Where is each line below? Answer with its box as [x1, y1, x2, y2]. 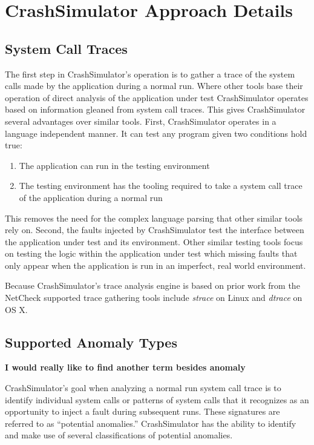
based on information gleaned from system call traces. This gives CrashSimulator [5, 103, 306, 116]
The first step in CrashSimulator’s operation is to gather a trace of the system [5, 67, 295, 80]
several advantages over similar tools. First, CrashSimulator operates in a [5, 114, 276, 127]
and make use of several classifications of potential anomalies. [5, 429, 233, 441]
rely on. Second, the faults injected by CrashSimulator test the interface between [5, 223, 304, 236]
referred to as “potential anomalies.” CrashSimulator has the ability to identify [5, 417, 296, 429]
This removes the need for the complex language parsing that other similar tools [5, 211, 303, 224]
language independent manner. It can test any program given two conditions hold [5, 127, 307, 139]
